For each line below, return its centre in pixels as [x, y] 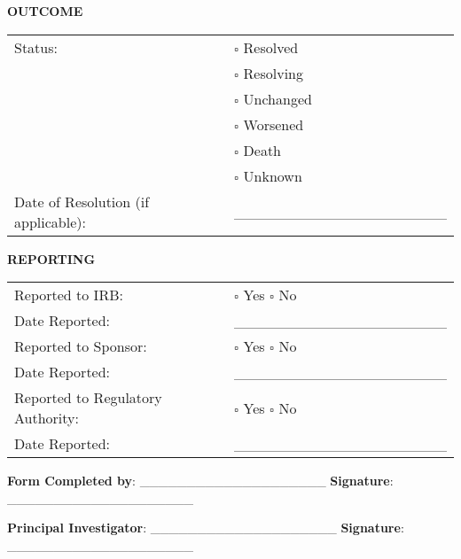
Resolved [271, 47]
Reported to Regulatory [88, 398]
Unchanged [277, 98]
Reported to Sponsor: [81, 346]
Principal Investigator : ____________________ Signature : [206, 528]
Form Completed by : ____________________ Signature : [200, 481]
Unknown [273, 175]
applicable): [50, 221]
